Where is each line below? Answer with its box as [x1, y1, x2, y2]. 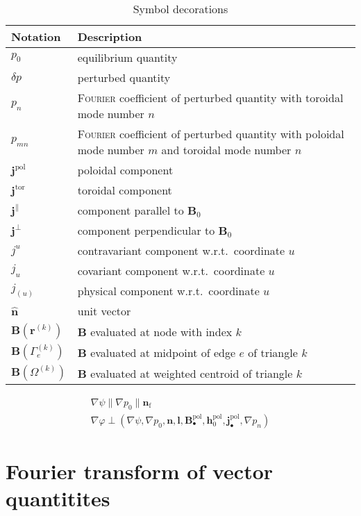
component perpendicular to [77, 222, 215, 238]
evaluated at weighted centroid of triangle [90, 365, 293, 381]
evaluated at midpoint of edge [90, 344, 236, 360]
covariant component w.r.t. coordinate [77, 263, 265, 278]
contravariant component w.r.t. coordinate [77, 242, 285, 258]
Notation [11, 28, 61, 44]
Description [77, 28, 142, 44]
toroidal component [77, 182, 172, 198]
